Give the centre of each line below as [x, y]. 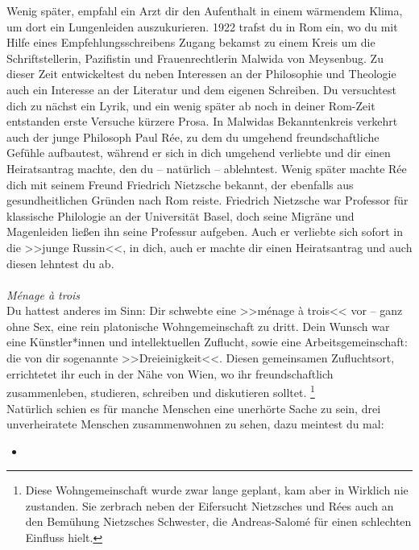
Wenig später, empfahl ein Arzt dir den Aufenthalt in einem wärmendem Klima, [205, 10]
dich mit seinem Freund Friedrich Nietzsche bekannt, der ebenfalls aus [180, 184]
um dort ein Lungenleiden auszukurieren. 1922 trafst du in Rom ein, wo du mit [202, 26]
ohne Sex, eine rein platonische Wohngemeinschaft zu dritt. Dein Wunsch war [198, 326]
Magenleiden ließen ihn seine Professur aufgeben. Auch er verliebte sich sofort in [205, 232]
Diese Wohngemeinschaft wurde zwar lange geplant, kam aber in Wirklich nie [217, 490]
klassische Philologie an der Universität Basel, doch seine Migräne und [180, 215]
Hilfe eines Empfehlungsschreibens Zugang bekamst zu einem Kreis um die [191, 42]
